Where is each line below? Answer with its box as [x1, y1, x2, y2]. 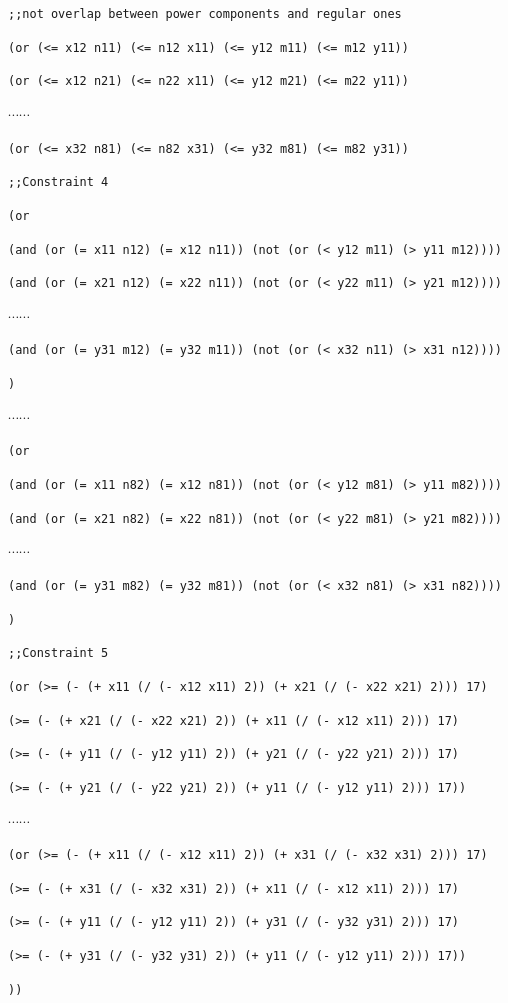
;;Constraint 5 [8, 646, 109, 661]
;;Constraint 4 [8, 175, 109, 190]
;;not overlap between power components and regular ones [8, 7, 402, 21]
